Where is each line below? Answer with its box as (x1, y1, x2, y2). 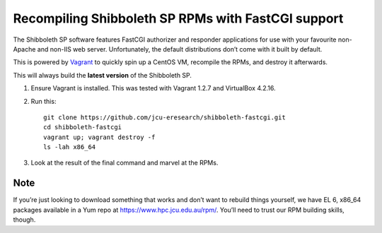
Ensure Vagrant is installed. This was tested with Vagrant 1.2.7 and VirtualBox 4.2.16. (30, 84, 276, 92)
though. (13, 215, 36, 224)
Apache (13, 44, 36, 53)
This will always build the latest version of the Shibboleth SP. (13, 71, 192, 79)
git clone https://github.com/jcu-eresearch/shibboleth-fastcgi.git (43, 113, 286, 121)
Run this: (30, 97, 57, 105)
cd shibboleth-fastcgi (43, 124, 122, 131)
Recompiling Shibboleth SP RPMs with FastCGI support (13, 11, 344, 26)
